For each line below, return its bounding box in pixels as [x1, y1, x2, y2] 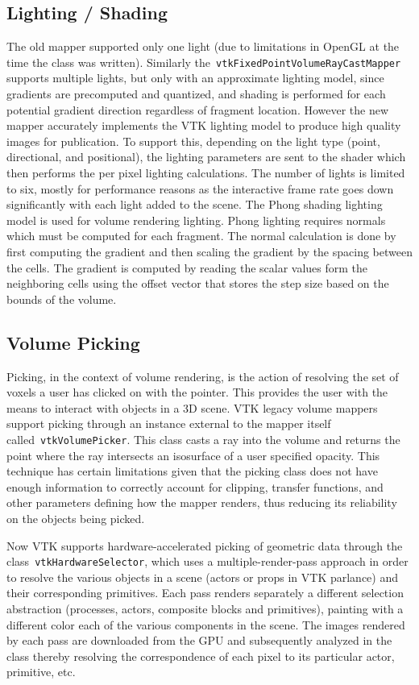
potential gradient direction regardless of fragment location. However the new [6, 101, 389, 118]
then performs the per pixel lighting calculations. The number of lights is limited [6, 164, 405, 181]
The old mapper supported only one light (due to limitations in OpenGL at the [6, 38, 400, 55]
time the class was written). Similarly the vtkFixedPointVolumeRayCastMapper [6, 53, 401, 70]
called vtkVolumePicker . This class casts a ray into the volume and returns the [6, 430, 400, 447]
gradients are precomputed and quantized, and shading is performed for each [6, 85, 386, 102]
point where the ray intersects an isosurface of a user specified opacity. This [6, 446, 380, 463]
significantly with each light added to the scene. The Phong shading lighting [6, 196, 383, 213]
